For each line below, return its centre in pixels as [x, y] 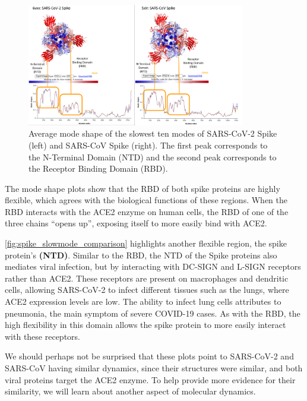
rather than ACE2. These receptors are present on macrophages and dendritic [147, 278]
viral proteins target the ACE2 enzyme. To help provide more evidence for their [150, 379]
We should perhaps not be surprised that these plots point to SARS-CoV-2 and [149, 356]
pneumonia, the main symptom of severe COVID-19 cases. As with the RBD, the [153, 313]
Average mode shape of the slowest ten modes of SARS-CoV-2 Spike [153, 133]
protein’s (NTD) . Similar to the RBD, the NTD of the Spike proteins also [141, 255]
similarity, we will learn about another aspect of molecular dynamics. [130, 391]
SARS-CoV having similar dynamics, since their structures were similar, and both [154, 368]
